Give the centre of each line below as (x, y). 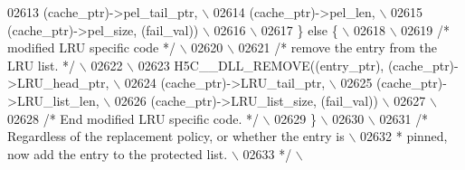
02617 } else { (299, 29)
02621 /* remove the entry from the (337, 47)
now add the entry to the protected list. (118, 153)
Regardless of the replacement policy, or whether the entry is (176, 136)
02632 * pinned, (404, 136)
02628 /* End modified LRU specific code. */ (133, 118)
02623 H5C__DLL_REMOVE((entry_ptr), (261, 65)
